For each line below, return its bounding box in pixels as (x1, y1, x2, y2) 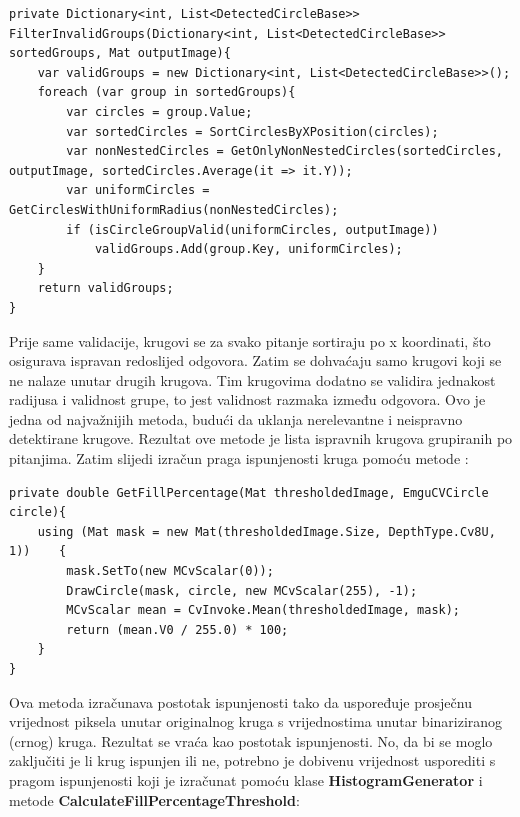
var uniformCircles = (66, 183, 210, 198)
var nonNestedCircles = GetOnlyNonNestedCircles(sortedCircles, (66, 144, 503, 159)
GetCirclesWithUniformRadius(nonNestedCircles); (9, 202, 339, 217)
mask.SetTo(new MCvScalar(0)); (66, 564, 274, 579)
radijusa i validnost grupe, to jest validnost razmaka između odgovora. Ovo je (9, 389, 486, 410)
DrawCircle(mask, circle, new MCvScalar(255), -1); (66, 583, 418, 598)
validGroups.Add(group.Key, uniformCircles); (94, 242, 403, 257)
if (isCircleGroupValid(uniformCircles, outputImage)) (66, 222, 439, 237)
